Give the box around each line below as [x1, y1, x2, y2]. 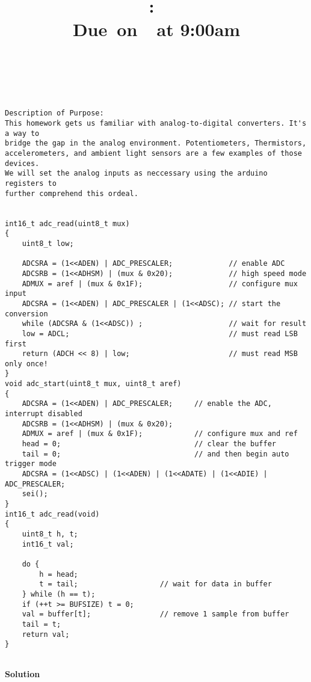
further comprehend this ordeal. [5, 189, 138, 198]
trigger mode [5, 459, 57, 468]
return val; [22, 630, 70, 639]
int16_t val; [22, 539, 74, 548]
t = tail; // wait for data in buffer [39, 580, 272, 589]
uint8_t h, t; [22, 529, 78, 538]
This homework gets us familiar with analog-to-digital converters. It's [5, 119, 307, 128]
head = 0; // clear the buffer [22, 440, 277, 449]
